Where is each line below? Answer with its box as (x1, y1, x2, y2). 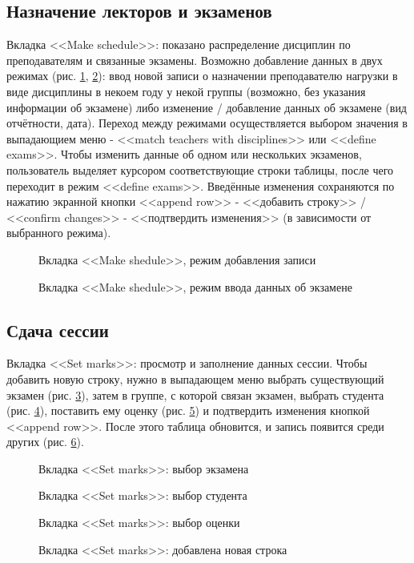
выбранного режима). (6, 224, 111, 241)
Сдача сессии (6, 317, 109, 342)
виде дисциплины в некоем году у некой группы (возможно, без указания (6, 82, 366, 99)
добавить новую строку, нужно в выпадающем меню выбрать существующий (6, 370, 384, 387)
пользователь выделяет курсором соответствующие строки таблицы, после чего (6, 161, 394, 178)
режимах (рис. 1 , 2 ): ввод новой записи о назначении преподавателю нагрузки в (6, 67, 398, 84)
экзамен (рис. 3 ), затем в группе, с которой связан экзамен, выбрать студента (6, 386, 384, 403)
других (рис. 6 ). (6, 433, 84, 450)
